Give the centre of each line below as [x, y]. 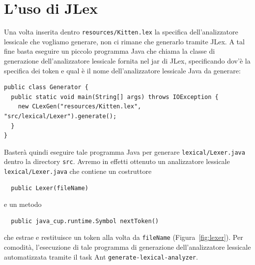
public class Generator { [46, 87]
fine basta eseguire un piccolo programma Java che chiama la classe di [110, 51]
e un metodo [23, 204]
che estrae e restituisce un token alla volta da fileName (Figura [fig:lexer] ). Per [124, 237]
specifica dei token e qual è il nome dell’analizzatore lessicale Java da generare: [122, 70]
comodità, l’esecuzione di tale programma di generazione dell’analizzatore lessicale [127, 247]
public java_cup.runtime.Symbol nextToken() [85, 221]
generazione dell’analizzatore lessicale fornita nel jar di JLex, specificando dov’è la [127, 60]
